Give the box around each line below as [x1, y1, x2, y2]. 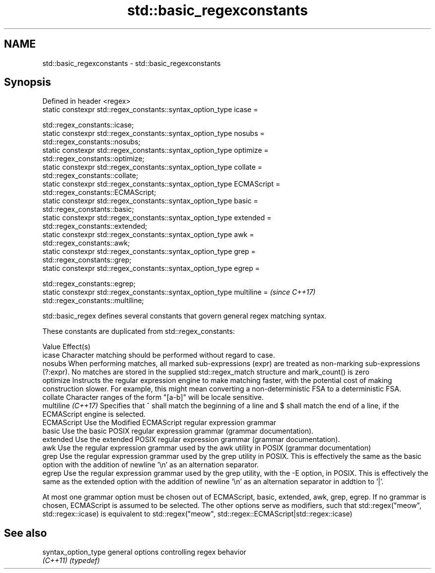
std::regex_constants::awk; [42, 239, 130, 248]
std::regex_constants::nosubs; [42, 137, 141, 146]
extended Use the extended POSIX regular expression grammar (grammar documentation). [42, 435, 340, 444]
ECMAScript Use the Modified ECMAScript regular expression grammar [42, 418, 277, 427]
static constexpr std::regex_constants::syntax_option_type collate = [42, 163, 263, 172]
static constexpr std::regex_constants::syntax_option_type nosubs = [42, 129, 265, 138]
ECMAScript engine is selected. [42, 410, 146, 419]
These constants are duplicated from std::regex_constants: [42, 327, 235, 336]
